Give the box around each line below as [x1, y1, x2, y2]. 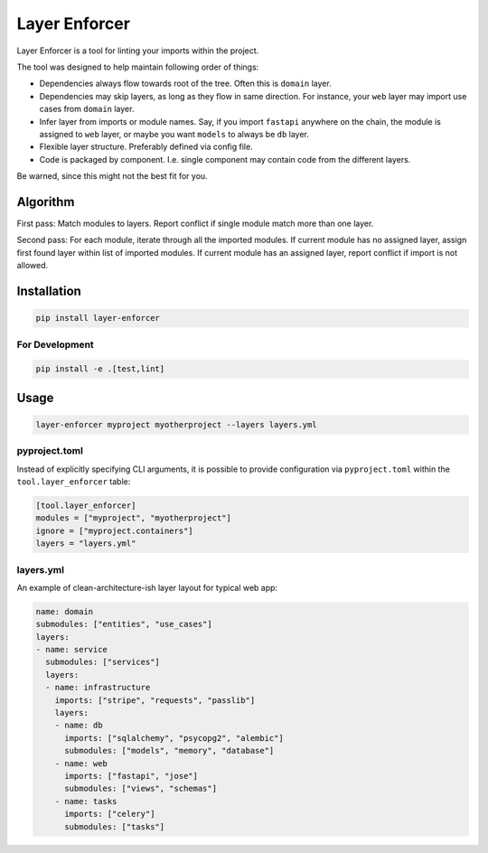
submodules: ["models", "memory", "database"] [64, 745, 275, 756]
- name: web [54, 758, 108, 768]
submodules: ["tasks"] [64, 821, 165, 831]
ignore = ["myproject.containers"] [35, 525, 193, 536]
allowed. [16, 260, 49, 271]
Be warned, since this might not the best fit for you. [16, 171, 208, 182]
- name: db [54, 720, 103, 731]
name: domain [35, 606, 94, 616]
